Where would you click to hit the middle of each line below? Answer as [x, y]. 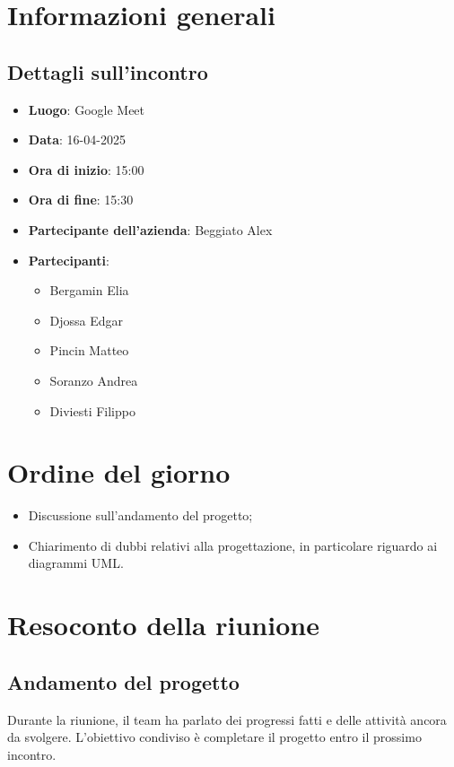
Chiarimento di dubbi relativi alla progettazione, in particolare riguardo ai [233, 545]
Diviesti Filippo [92, 410]
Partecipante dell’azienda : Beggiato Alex [150, 229]
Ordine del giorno [119, 472]
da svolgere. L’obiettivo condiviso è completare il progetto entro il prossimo [214, 737]
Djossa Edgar [87, 320]
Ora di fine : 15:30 [81, 200]
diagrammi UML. [76, 563]
